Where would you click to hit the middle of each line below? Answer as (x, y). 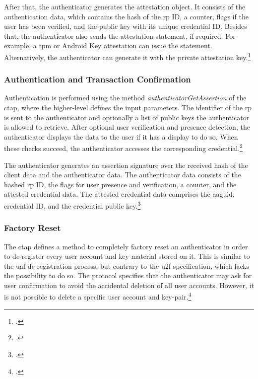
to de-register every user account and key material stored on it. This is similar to (127, 256)
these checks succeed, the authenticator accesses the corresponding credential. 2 (123, 148)
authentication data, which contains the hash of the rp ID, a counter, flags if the (126, 16)
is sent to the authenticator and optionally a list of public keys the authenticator (127, 117)
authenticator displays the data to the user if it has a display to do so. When (121, 136)
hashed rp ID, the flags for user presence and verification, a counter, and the (120, 184)
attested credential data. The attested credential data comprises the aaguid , (119, 194)
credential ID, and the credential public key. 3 (72, 205)
